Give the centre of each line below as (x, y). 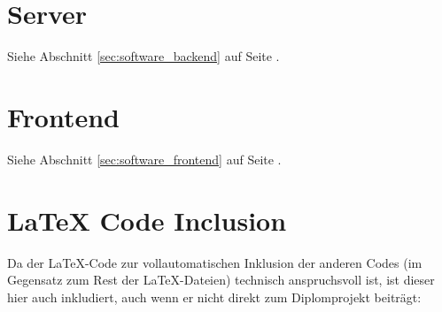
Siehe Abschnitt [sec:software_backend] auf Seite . (143, 56)
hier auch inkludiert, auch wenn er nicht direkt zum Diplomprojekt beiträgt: (214, 297)
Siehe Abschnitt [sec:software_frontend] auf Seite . (144, 159)
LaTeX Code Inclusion (147, 220)
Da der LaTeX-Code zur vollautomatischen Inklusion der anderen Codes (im (215, 262)
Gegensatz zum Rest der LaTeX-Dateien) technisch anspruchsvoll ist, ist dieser (221, 280)
